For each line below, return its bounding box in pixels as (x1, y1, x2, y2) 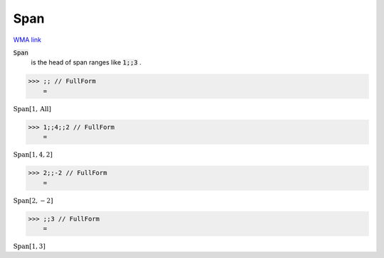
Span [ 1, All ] (13, 105, 51, 113)
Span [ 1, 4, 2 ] (13, 151, 53, 159)
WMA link (13, 35, 42, 44)
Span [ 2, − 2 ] (13, 196, 53, 205)
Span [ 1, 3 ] (13, 242, 46, 251)
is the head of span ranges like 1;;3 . (31, 58, 142, 67)
